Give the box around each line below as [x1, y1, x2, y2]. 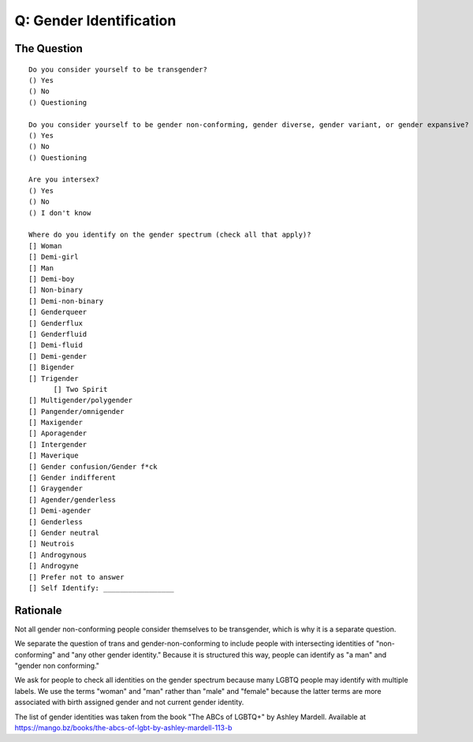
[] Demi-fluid [28, 341, 83, 350]
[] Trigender [28, 374, 79, 382]
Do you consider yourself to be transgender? [28, 65, 208, 74]
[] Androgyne [28, 561, 79, 571]
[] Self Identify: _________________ [28, 584, 175, 592]
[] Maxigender [28, 418, 83, 427]
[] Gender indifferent [28, 473, 117, 483]
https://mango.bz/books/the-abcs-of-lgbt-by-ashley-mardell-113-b [14, 722, 233, 733]
